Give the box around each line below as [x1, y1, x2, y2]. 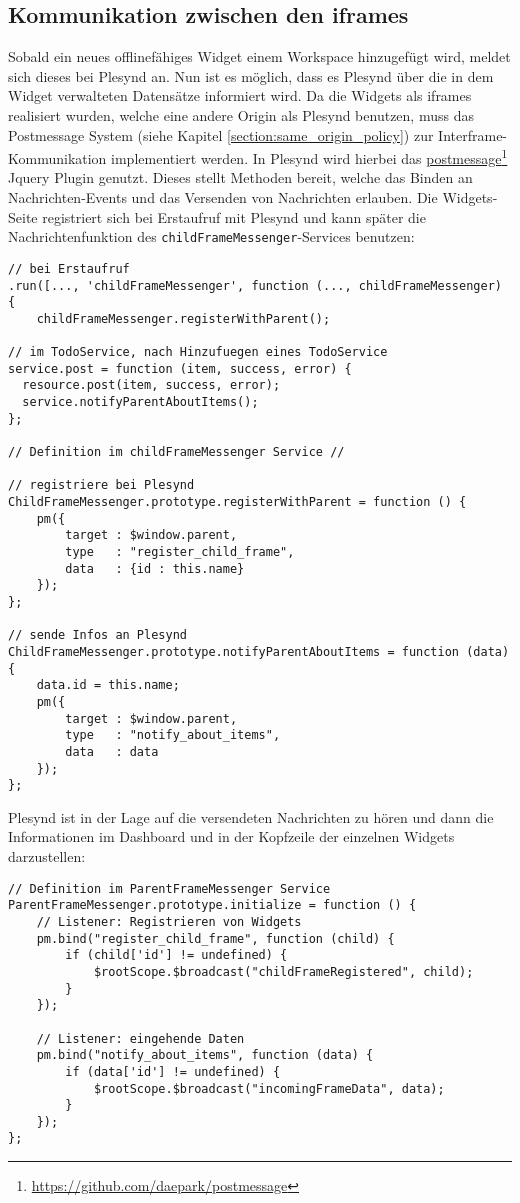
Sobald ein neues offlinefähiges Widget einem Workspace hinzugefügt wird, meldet [8, 46, 511, 67]
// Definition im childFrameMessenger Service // [8, 445, 345, 460]
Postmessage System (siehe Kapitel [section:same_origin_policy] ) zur [8, 124, 434, 145]
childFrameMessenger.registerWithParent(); [36, 311, 331, 326]
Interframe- [438, 124, 508, 145]
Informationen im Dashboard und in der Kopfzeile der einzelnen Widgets [8, 826, 455, 847]
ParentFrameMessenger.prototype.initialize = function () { [8, 898, 417, 913]
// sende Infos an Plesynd [8, 628, 187, 643]
